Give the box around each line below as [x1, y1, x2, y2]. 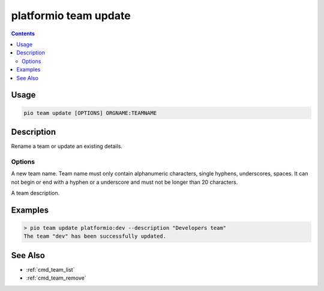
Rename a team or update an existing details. [11, 143, 123, 150]
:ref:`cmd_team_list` [26, 266, 75, 273]
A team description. [11, 189, 60, 196]
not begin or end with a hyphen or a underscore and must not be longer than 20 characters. [11, 178, 238, 186]
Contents [11, 30, 35, 37]
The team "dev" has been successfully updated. [23, 233, 166, 240]
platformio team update [11, 9, 131, 22]
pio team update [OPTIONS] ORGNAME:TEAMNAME [23, 110, 157, 116]
